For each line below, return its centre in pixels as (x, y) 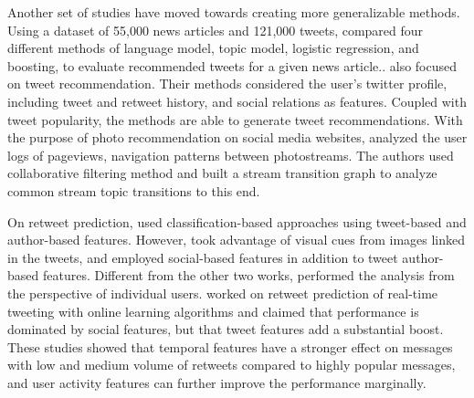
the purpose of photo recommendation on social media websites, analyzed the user (237, 137)
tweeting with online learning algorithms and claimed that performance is (213, 311)
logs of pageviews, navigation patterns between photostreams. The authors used (231, 155)
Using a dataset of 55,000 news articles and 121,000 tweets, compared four (216, 30)
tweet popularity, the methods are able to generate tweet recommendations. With (235, 119)
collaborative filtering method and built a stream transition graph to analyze (222, 173)
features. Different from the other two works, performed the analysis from (248, 275)
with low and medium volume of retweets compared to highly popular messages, (232, 365)
